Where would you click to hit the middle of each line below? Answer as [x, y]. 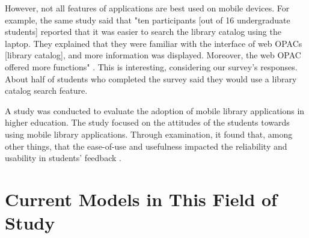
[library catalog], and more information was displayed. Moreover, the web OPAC [153, 55]
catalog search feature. [46, 90]
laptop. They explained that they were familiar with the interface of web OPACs [154, 43]
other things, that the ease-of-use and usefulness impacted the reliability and [146, 146]
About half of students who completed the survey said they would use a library [151, 78]
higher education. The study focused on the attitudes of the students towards [147, 122]
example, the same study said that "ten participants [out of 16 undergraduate [148, 20]
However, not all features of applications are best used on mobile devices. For [147, 8]
